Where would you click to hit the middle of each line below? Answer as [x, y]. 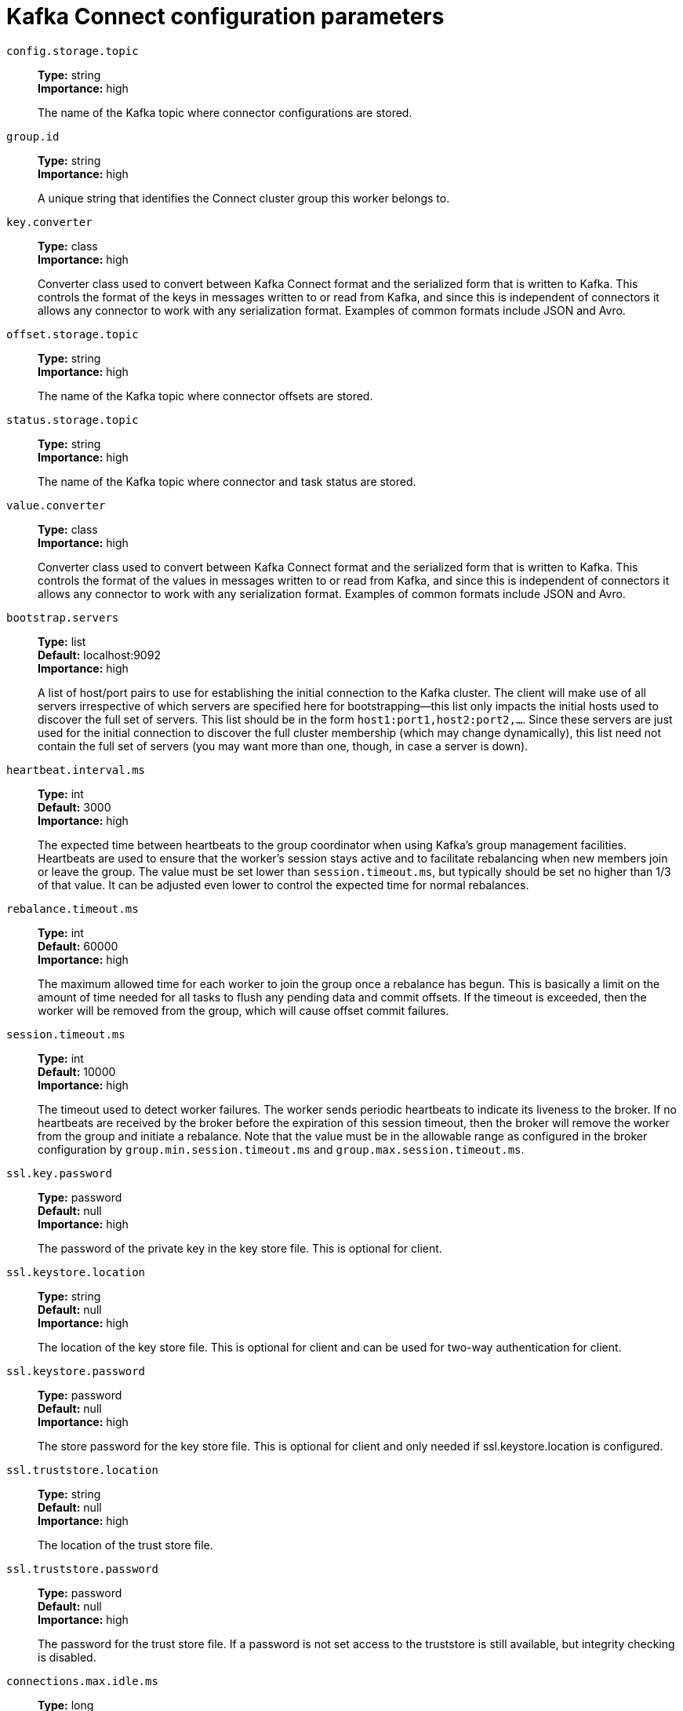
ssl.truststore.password [82, 1569]
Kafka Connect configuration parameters [225, 16]
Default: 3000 [74, 807]
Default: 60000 [78, 946]
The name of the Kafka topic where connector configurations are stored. [225, 112]
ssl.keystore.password [76, 1371]
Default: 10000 [77, 1071]
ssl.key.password [59, 1173]
